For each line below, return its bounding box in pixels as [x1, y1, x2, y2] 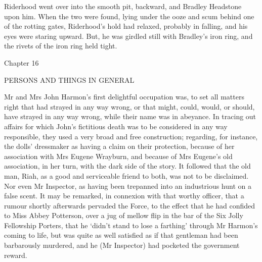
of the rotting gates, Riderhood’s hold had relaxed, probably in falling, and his [4, 21, 248, 31]
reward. [4, 249, 27, 260]
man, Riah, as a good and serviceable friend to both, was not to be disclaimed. [4, 170, 249, 181]
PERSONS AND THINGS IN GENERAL [4, 74, 135, 85]
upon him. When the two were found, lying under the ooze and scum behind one [4, 11, 254, 21]
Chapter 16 [4, 57, 39, 68]
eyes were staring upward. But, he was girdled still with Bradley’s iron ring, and [4, 30, 253, 41]
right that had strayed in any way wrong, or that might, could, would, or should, [4, 101, 255, 112]
